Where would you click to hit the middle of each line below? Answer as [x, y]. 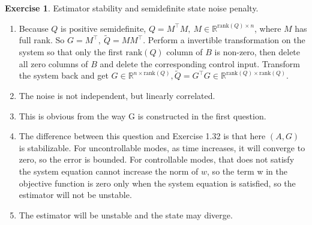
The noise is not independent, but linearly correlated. [117, 95]
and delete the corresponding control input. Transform [200, 63]
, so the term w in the [247, 171]
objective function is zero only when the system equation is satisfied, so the [157, 183]
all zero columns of [53, 63]
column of [184, 52]
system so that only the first [71, 52]
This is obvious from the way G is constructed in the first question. [142, 115]
